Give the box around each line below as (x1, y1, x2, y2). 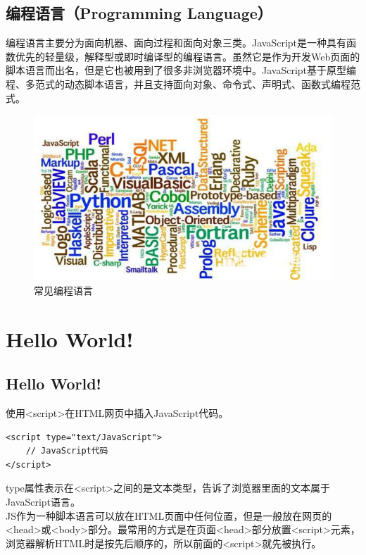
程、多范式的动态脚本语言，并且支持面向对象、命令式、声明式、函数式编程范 (6, 76, 360, 91)
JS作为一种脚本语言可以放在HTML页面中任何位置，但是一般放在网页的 (6, 508, 332, 523)
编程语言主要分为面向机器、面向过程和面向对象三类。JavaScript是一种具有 (6, 35, 347, 50)
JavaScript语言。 (6, 494, 81, 509)
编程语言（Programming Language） (6, 2, 272, 24)
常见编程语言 (34, 282, 93, 297)
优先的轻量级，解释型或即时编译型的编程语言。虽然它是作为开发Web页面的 (15, 49, 360, 63)
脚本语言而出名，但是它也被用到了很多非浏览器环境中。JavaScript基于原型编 (6, 63, 357, 77)
